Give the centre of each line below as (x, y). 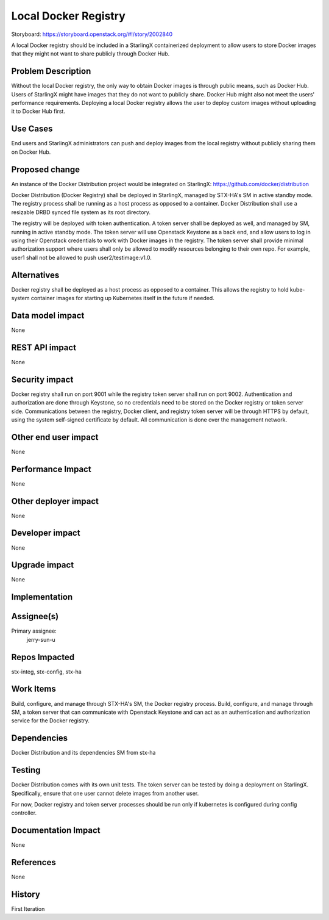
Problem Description (51, 71)
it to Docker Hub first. (38, 111)
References (34, 862)
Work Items (34, 689)
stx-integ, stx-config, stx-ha (46, 672)
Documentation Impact (56, 831)
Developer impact (46, 533)
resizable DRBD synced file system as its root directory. (81, 212)
